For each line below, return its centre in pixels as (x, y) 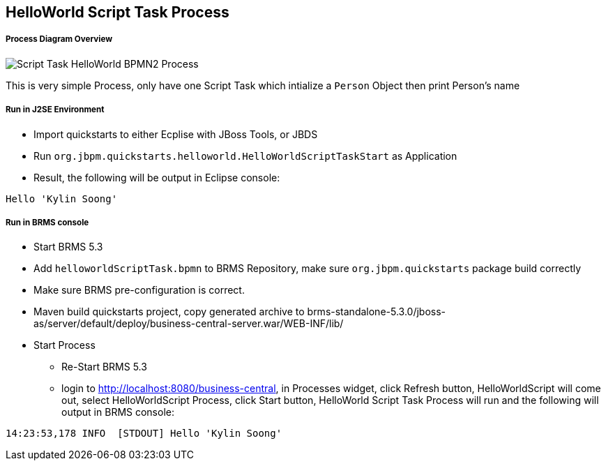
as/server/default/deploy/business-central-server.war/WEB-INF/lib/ (189, 324)
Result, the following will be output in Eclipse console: (157, 177)
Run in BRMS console (47, 222)
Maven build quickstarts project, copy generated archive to (169, 312)
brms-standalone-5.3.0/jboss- (377, 312)
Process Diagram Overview (59, 39)
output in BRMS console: (118, 412)
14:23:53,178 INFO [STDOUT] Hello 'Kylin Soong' (144, 434)
